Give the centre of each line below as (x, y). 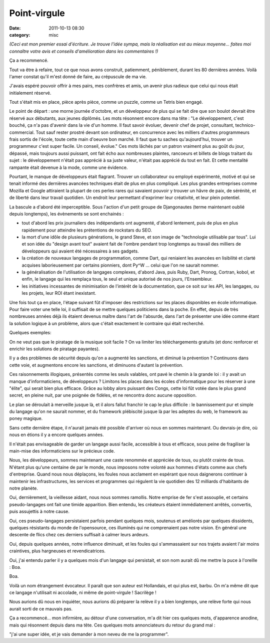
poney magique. (26, 418)
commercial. (22, 132)
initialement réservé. (30, 93)
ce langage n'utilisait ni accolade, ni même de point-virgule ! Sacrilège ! (83, 593)
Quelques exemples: (30, 333)
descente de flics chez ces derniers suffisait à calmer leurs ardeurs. (79, 535)
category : (20, 35)
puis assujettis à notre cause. (39, 512)
